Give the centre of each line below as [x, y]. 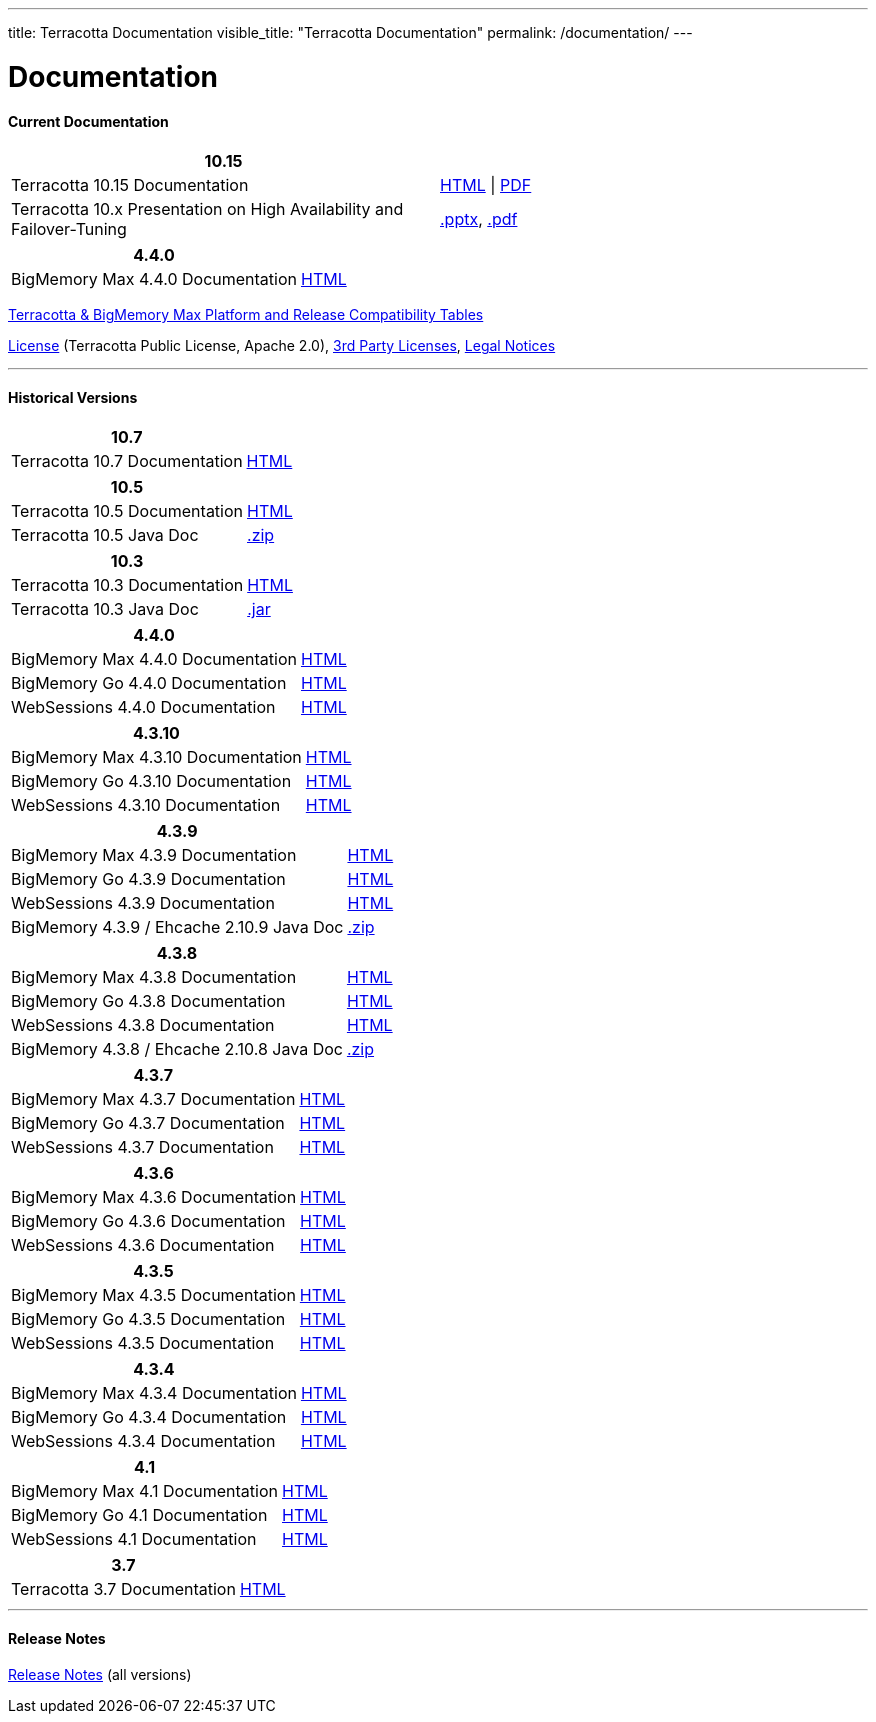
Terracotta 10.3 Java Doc [105, 609]
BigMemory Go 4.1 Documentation [139, 1515]
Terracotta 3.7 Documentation [123, 1589]
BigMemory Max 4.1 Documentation [145, 1491]
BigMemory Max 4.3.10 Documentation [156, 757]
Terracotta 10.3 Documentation [127, 585]
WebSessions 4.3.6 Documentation [143, 1245]
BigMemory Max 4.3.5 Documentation [153, 1295]
